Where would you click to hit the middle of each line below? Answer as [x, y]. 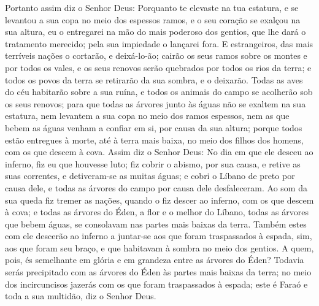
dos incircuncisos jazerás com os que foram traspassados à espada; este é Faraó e [156, 284]
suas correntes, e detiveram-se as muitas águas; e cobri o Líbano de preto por [150, 176]
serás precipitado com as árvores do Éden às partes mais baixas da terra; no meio [158, 272]
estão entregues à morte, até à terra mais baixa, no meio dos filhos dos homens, [154, 140]
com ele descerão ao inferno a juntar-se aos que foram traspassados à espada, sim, [159, 236]
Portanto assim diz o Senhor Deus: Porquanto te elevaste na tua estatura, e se [152, 7]
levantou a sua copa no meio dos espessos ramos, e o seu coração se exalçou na [153, 19]
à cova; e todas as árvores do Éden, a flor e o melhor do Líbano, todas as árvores [157, 212]
